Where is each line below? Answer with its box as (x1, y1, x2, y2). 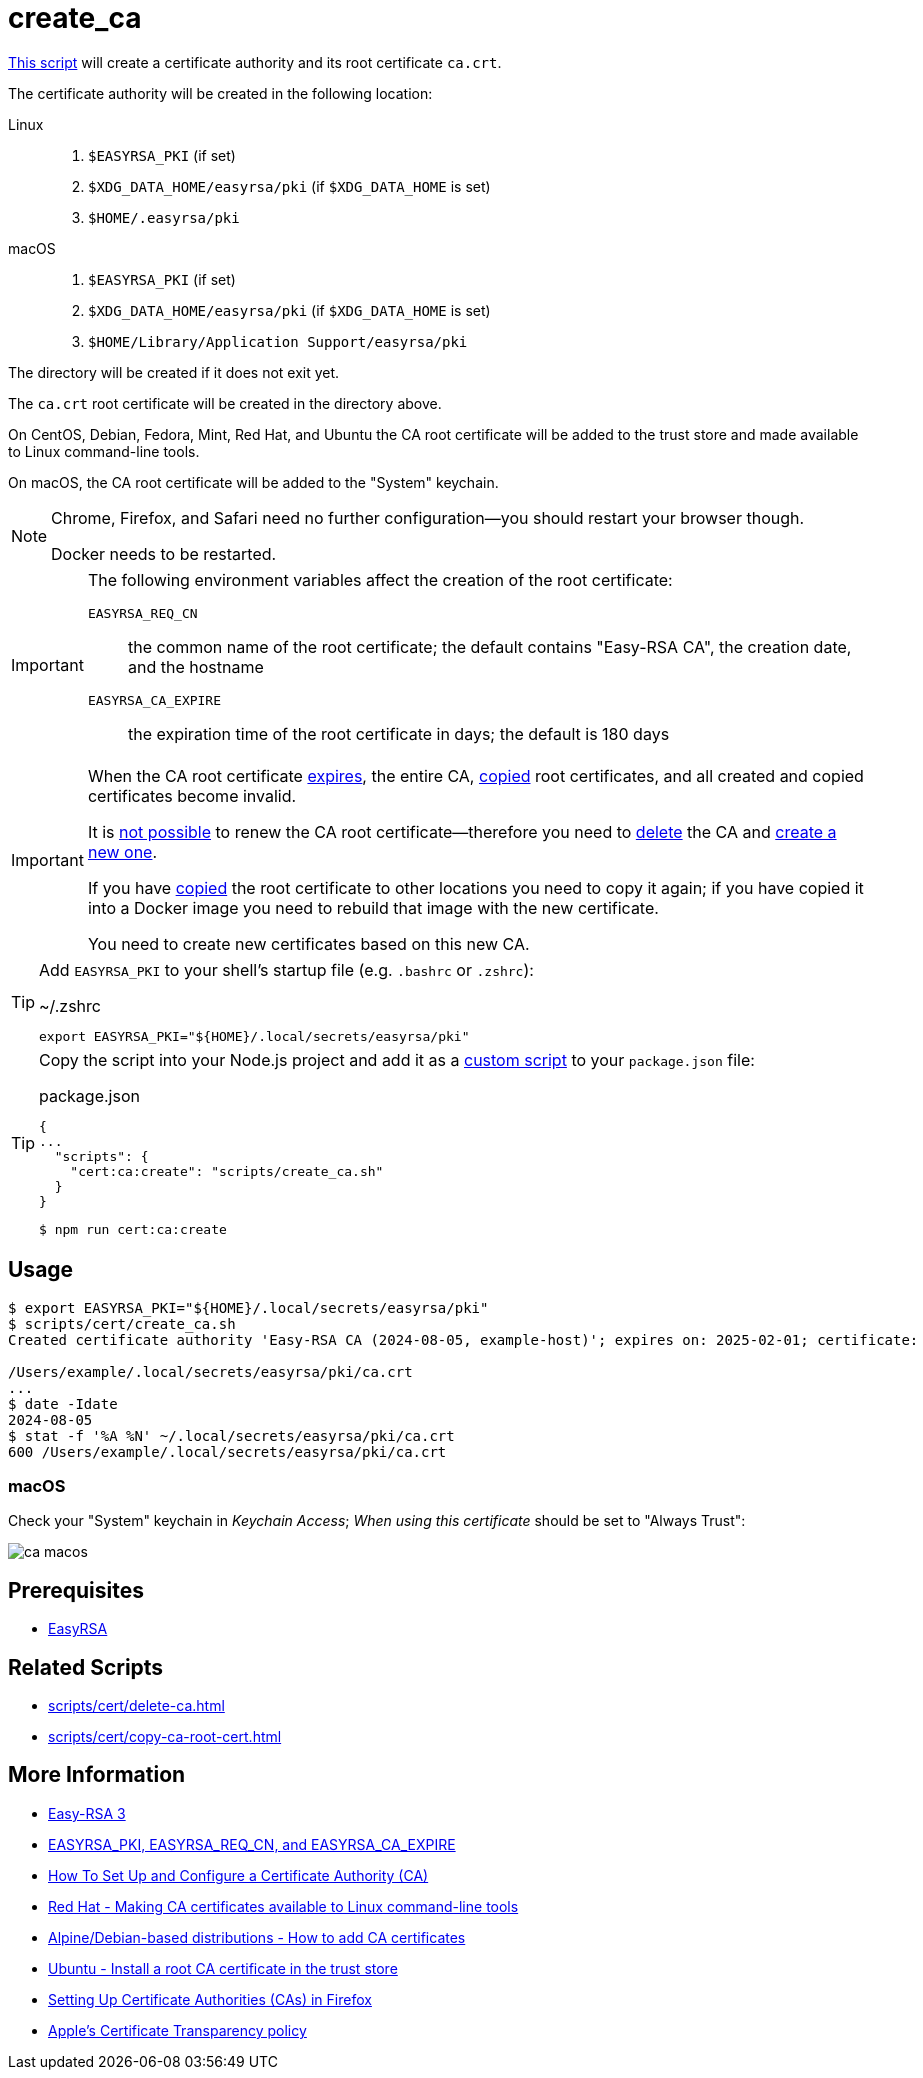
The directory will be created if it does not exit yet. (8, 363, 340, 381)
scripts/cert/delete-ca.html (48, 1697, 225, 1715)
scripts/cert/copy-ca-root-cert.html (48, 1728, 282, 1746)
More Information (8, 1762, 186, 1788)
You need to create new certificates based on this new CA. (87, 933, 530, 954)
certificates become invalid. (87, 785, 297, 806)
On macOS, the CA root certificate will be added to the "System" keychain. (8, 473, 499, 491)
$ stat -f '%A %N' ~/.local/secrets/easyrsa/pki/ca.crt (8, 1427, 455, 1444)
